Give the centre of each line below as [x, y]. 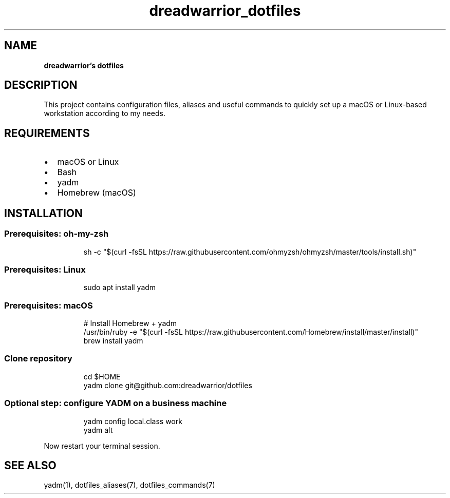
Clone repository [38, 359]
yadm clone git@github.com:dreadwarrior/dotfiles [168, 385]
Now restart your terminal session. [102, 446]
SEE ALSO [30, 465]
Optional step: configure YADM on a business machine [116, 403]
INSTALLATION [43, 213]
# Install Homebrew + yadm [130, 323]
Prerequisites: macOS [49, 305]
